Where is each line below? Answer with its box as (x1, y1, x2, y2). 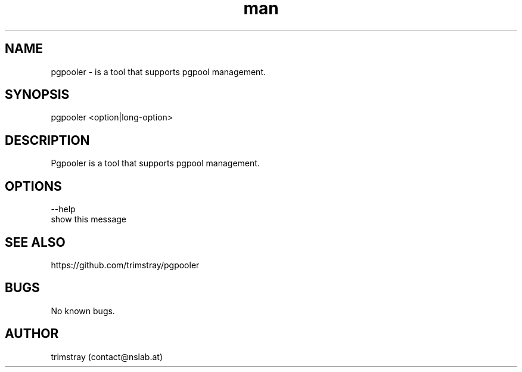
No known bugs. (51, 305, 115, 316)
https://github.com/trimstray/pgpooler (51, 259, 200, 270)
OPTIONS (5, 178, 62, 194)
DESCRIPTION (5, 132, 90, 148)
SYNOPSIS (5, 87, 70, 103)
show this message (51, 214, 126, 225)
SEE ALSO (5, 234, 66, 250)
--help (51, 204, 76, 215)
